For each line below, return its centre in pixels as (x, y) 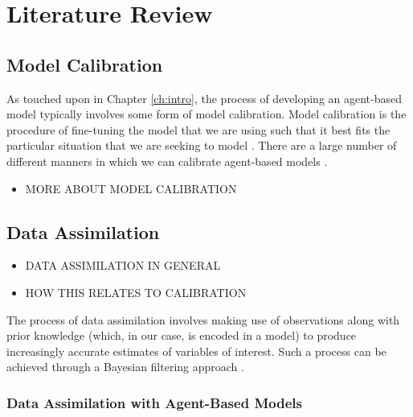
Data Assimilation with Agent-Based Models (154, 402)
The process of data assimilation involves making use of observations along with (203, 319)
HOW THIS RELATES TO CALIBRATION (136, 292)
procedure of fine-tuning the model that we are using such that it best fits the (198, 129)
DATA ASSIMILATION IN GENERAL (123, 265)
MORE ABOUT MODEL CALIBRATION (131, 188)
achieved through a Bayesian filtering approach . (125, 367)
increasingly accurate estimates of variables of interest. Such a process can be (196, 351)
